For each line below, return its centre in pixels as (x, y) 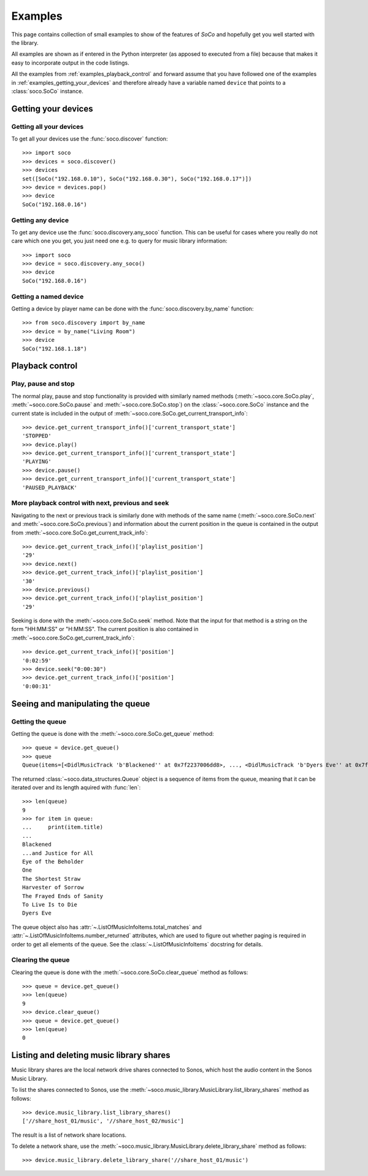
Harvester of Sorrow (53, 888)
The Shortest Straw (52, 879)
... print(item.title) (63, 827)
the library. (25, 42)
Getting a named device (48, 296)
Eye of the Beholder (53, 862)
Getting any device (40, 220)
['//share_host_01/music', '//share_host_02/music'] (103, 1121)
